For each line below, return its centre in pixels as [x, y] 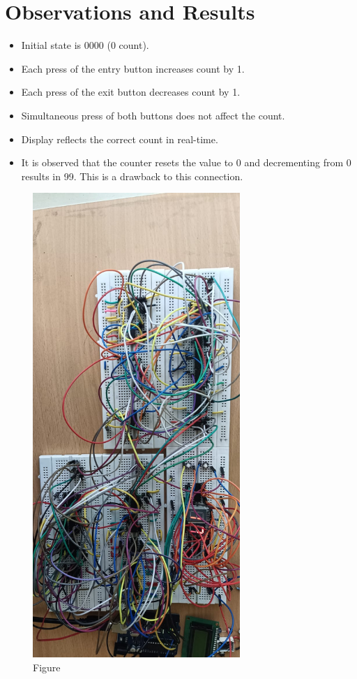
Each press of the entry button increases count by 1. [133, 68]
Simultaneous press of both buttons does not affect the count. [153, 115]
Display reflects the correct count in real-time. [120, 139]
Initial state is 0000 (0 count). [85, 45]
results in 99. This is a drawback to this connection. [132, 176]
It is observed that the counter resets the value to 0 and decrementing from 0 [186, 162]
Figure [47, 667]
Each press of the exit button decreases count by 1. [131, 92]
